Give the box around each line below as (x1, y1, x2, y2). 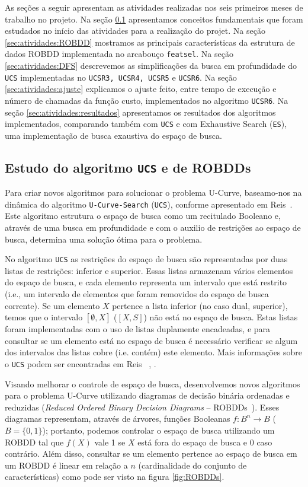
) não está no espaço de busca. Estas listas (143, 311, 298, 323)
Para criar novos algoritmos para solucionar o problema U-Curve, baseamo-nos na (5, 186, 302, 199)
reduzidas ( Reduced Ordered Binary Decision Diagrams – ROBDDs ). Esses (5, 400, 280, 413)
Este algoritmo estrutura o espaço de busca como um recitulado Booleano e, (5, 209, 281, 222)
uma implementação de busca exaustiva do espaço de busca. (5, 129, 222, 141)
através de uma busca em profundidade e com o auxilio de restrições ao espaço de (5, 221, 301, 233)
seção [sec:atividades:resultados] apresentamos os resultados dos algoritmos (5, 106, 276, 118)
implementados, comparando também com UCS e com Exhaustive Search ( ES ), (5, 117, 287, 130)
